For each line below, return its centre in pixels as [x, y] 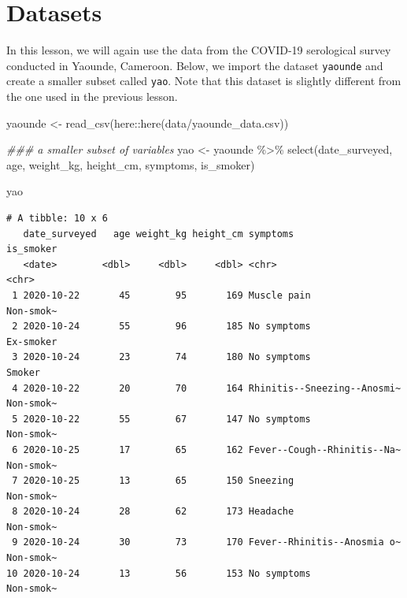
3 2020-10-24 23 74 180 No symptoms [161, 357]
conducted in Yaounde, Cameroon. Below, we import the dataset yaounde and [195, 65]
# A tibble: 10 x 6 [57, 218]
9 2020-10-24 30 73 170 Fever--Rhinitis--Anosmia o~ [207, 542]
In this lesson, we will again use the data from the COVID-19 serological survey [199, 50]
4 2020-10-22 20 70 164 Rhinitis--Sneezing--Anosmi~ [207, 388]
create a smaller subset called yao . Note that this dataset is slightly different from [204, 81]
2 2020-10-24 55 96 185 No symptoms [161, 327]
